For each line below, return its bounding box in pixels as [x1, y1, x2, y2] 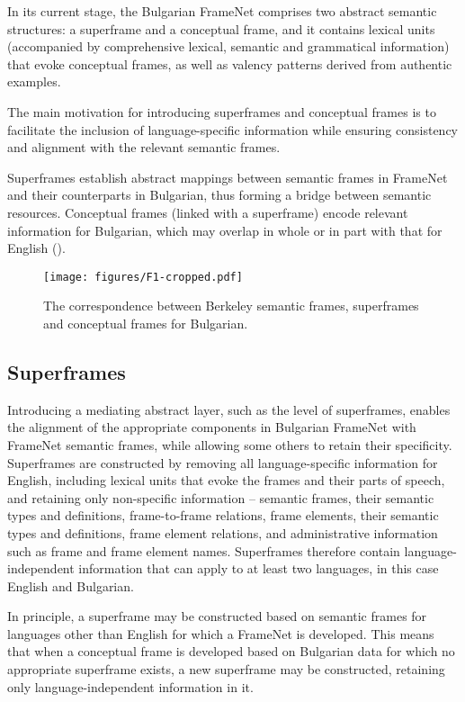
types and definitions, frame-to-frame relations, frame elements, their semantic [7, 506, 439, 525]
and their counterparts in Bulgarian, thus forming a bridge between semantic [7, 185, 432, 204]
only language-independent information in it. [7, 677, 254, 696]
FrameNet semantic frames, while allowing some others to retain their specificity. [7, 435, 452, 454]
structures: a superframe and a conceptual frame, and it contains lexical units [7, 19, 435, 38]
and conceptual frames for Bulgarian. [43, 313, 248, 332]
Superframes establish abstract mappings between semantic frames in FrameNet [7, 167, 448, 186]
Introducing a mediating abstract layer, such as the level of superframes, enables [7, 400, 451, 418]
